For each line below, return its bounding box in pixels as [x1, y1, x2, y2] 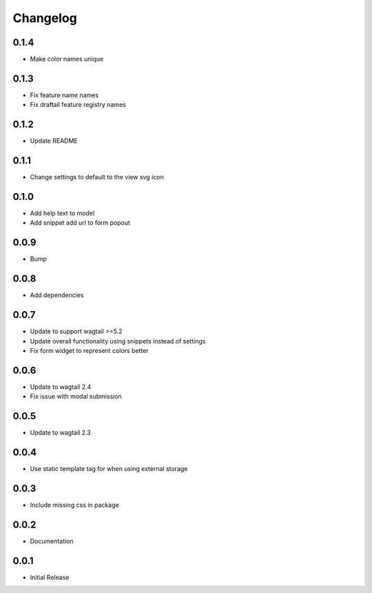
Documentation [30, 536, 74, 545]
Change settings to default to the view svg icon [30, 173, 165, 181]
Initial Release [30, 573, 70, 581]
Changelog [12, 10, 77, 26]
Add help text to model [30, 209, 95, 217]
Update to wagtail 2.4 [30, 383, 92, 391]
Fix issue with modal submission [30, 392, 122, 401]
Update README [30, 137, 79, 145]
